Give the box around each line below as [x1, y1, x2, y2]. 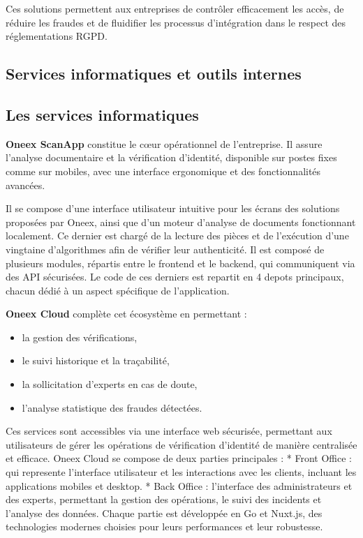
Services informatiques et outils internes [6, 63, 302, 84]
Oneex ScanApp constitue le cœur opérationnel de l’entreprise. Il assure [6, 136, 323, 151]
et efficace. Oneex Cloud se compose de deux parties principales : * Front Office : [6, 451, 352, 465]
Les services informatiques [6, 103, 199, 125]
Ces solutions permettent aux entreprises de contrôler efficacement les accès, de [6, 1, 344, 15]
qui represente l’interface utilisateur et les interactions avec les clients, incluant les [6, 465, 357, 479]
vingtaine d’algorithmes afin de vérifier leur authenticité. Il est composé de [6, 241, 325, 256]
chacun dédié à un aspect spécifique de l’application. [6, 283, 230, 297]
